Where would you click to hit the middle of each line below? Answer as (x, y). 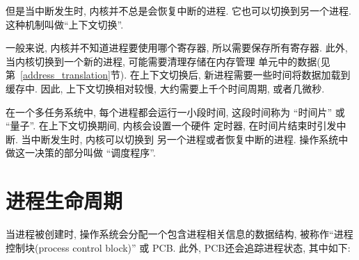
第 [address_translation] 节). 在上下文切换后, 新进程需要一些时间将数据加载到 (178, 75)
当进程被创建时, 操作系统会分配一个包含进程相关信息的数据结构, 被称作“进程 (179, 234)
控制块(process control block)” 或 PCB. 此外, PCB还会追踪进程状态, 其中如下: (178, 247)
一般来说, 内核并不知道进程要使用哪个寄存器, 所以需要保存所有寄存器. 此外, (177, 48)
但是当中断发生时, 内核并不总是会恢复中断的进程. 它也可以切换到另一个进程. (178, 10)
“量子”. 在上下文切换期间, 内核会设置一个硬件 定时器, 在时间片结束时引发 (171, 125)
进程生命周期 (64, 201)
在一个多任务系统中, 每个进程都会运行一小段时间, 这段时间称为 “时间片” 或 (175, 112)
